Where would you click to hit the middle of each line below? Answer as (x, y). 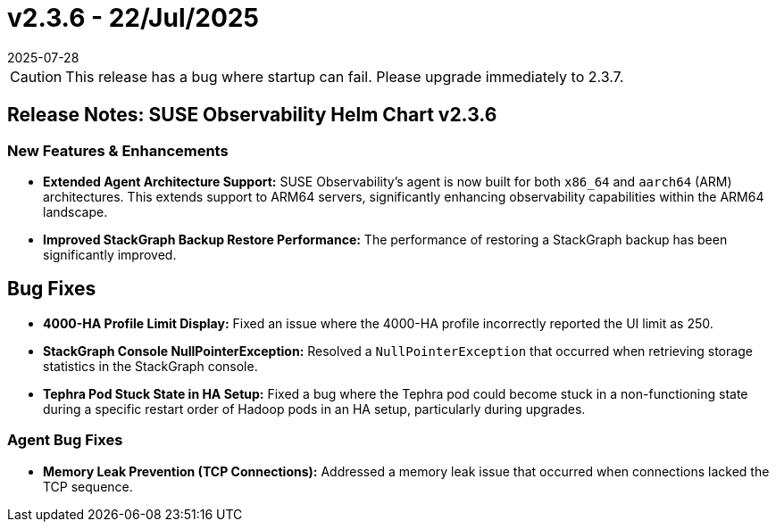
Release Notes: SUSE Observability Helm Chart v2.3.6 (252, 115)
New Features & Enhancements (118, 150)
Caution (36, 76)
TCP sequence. (88, 486)
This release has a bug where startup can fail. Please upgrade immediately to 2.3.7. (345, 76)
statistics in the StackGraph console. (150, 366)
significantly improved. (110, 254)
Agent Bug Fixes (65, 440)
